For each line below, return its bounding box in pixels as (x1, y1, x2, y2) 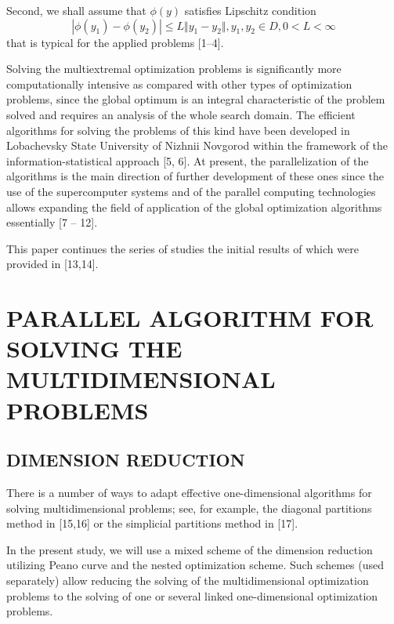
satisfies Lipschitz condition (184, 2, 316, 18)
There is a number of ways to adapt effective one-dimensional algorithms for (6, 484, 372, 501)
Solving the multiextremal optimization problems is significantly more (6, 60, 342, 77)
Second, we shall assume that (6, 2, 146, 18)
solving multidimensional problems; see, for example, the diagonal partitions (6, 499, 372, 516)
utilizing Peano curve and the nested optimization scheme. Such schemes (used (6, 557, 385, 573)
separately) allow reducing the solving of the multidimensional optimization (6, 572, 369, 589)
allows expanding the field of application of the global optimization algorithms (6, 198, 382, 215)
